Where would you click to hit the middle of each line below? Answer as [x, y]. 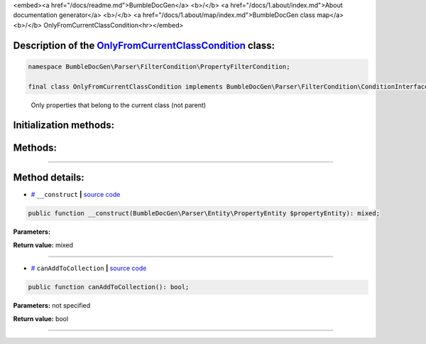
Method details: [49, 178]
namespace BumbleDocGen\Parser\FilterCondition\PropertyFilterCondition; [159, 66]
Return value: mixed [43, 244]
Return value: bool [41, 318]
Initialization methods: [64, 125]
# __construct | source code [76, 195]
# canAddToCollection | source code [89, 268]
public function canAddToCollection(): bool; [109, 287]
